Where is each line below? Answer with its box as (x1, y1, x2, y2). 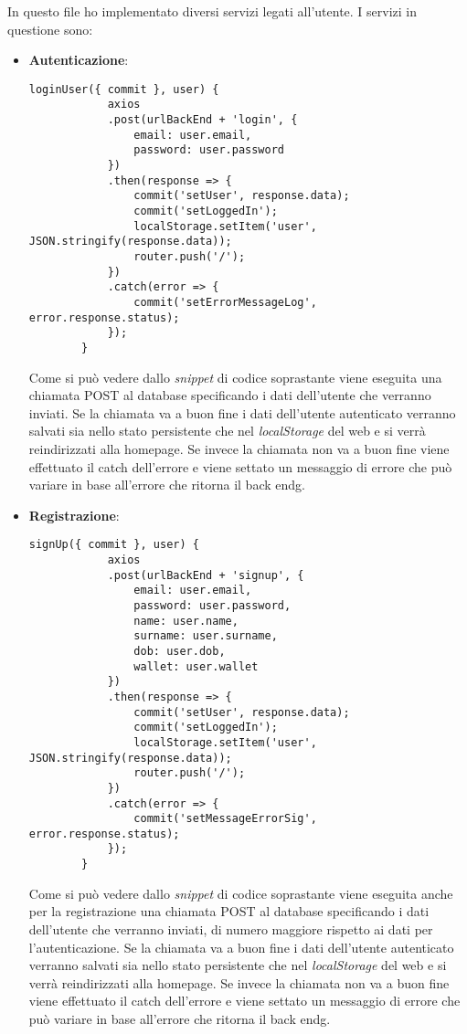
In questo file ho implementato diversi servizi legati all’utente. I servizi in (7, 2, 418, 20)
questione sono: (7, 19, 93, 38)
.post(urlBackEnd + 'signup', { (107, 568, 304, 582)
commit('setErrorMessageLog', (133, 295, 317, 309)
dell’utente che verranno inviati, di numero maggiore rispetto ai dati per (28, 919, 433, 938)
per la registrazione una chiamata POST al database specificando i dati (28, 902, 430, 921)
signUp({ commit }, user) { (28, 538, 199, 552)
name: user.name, (133, 614, 239, 628)
